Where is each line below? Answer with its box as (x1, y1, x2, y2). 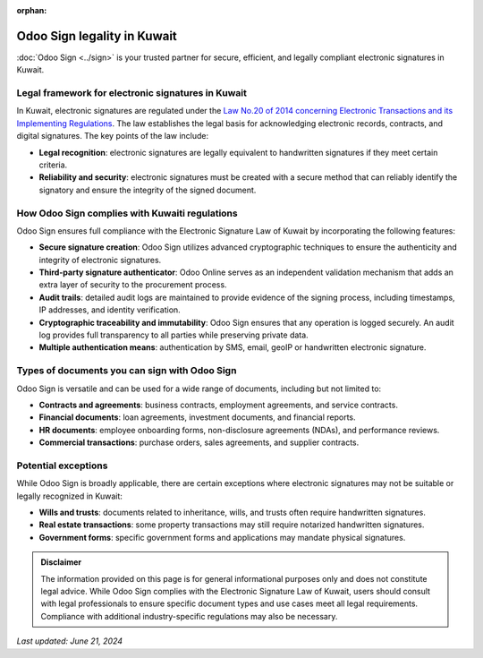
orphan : (16, 5, 47, 15)
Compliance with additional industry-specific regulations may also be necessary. (40, 611, 338, 621)
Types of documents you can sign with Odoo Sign (16, 364, 237, 377)
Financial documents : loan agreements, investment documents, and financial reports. (38, 412, 357, 423)
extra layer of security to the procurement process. (38, 279, 227, 290)
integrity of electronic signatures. (38, 254, 162, 265)
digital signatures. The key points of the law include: (16, 131, 209, 141)
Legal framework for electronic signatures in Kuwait (16, 87, 248, 99)
